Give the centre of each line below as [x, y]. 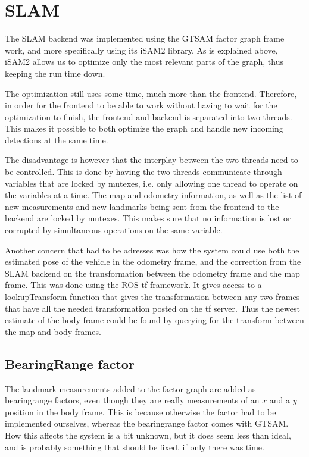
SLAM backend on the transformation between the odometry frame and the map [152, 273]
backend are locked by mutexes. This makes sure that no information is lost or [148, 218]
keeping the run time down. [55, 73]
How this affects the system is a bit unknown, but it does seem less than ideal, [148, 435]
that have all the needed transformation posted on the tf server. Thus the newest [152, 308]
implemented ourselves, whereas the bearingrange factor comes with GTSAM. [147, 423]
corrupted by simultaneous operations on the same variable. [114, 230]
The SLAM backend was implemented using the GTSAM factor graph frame [145, 38]
